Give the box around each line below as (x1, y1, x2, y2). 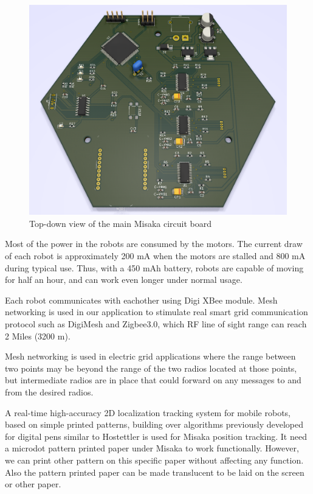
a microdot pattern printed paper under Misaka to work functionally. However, (5, 442, 299, 454)
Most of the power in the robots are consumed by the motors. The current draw (5, 237, 303, 250)
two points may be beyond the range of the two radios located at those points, (5, 361, 297, 374)
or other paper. (5, 478, 61, 490)
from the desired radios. (5, 385, 94, 398)
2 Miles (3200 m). (5, 329, 71, 342)
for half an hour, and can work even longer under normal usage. (5, 273, 242, 286)
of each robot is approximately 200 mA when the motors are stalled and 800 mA (5, 249, 306, 262)
